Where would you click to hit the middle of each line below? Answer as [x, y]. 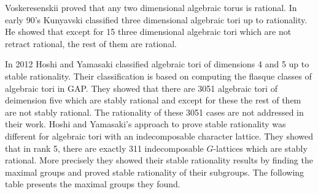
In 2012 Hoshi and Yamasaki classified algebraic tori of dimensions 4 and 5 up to [157, 64]
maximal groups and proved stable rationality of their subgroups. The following [155, 172]
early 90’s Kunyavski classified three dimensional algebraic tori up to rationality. [156, 19]
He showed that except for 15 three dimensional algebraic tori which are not [148, 32]
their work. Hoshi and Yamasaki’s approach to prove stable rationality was [145, 124]
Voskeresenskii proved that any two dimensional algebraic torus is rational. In [151, 7]
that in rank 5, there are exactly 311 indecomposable [104, 148]
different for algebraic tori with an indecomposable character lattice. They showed [159, 136]
